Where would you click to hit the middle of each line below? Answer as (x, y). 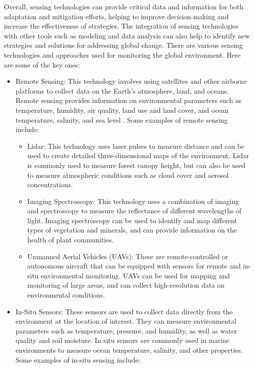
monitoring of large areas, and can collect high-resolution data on (126, 285)
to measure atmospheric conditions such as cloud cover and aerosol (128, 175)
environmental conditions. (66, 295)
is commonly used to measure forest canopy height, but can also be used (136, 165)
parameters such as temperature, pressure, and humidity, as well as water (126, 330)
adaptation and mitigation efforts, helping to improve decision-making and (116, 16)
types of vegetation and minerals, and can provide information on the (132, 230)
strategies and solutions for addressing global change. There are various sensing (124, 45)
